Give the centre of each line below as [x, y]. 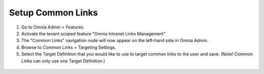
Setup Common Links [53, 13]
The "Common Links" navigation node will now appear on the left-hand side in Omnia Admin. [115, 41]
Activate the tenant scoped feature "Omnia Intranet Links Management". [94, 33]
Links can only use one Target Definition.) [63, 61]
